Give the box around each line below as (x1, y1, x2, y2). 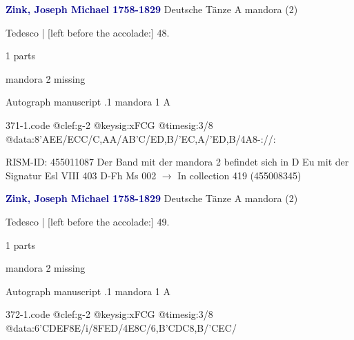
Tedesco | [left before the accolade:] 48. (6, 25, 170, 39)
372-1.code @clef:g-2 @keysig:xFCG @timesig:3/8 (6, 307, 213, 321)
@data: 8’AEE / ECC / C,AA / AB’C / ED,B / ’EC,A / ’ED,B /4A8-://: (6, 131, 276, 146)
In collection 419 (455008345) (177, 168, 302, 182)
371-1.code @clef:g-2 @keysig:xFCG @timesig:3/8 (6, 117, 213, 132)
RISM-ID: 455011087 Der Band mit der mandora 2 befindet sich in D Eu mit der (6, 154, 349, 169)
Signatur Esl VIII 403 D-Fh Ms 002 (6, 168, 157, 182)
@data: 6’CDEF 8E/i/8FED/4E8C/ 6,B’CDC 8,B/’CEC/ (6, 320, 237, 334)
